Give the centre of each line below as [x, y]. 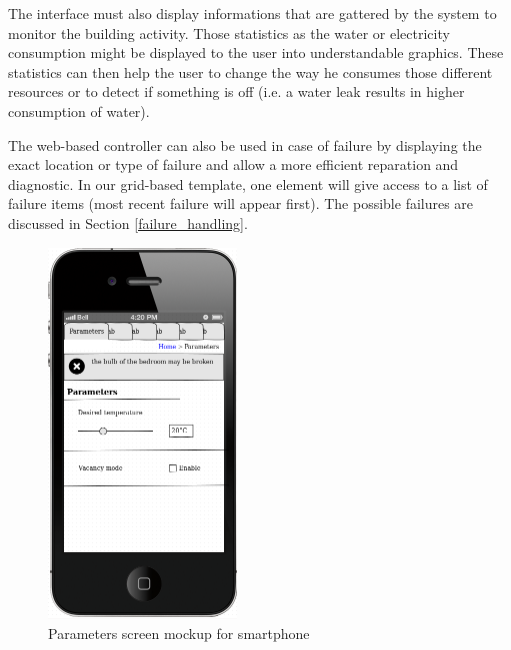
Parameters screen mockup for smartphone [179, 632]
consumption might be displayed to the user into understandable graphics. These [256, 52]
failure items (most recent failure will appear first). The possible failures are [241, 203]
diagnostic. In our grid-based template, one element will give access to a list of [248, 183]
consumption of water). [79, 110]
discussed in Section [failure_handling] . [128, 222]
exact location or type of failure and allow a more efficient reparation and [233, 164]
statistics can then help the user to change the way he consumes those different [250, 71]
